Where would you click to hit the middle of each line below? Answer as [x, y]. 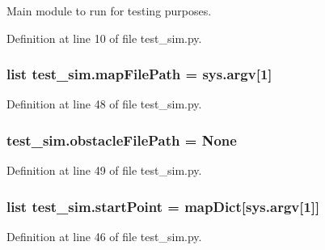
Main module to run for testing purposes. [109, 11]
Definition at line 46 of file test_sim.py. [104, 237]
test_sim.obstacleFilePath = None [122, 140]
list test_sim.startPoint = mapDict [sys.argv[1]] [163, 206]
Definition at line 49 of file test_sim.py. [104, 170]
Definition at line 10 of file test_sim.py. [104, 38]
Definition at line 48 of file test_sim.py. [104, 104]
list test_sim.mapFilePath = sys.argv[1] [139, 74]
